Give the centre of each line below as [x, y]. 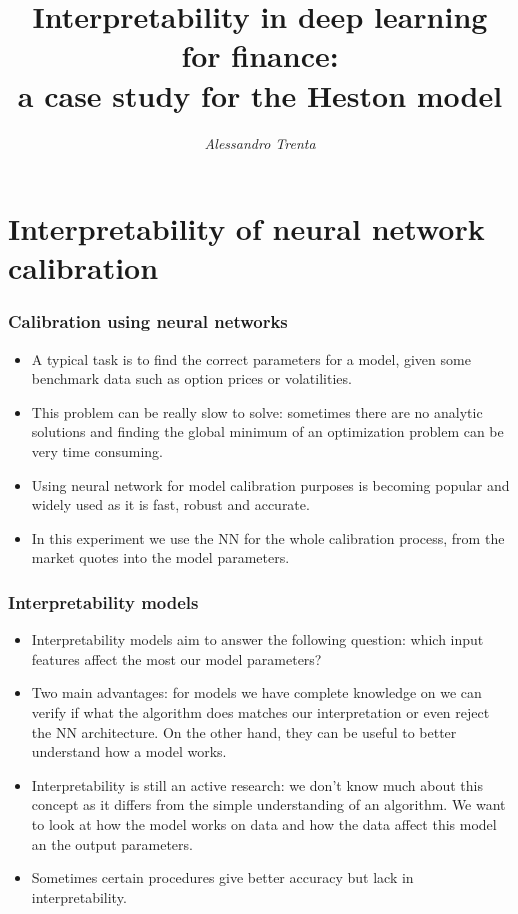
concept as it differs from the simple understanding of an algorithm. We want [268, 804]
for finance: [260, 55]
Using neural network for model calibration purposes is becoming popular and [270, 484]
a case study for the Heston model [260, 94]
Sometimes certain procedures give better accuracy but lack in [222, 877]
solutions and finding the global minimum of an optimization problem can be [267, 431]
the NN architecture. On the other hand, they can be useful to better [244, 731]
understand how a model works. [129, 751]
